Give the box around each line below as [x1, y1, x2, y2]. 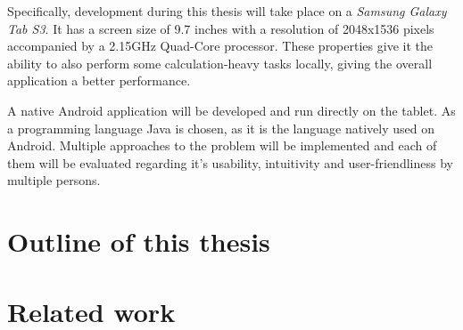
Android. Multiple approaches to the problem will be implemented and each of [7, 136, 437, 155]
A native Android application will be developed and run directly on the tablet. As [7, 101, 456, 119]
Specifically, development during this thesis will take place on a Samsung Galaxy [7, 2, 447, 20]
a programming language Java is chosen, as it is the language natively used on [7, 118, 434, 137]
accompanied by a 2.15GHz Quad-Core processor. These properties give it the [7, 36, 433, 55]
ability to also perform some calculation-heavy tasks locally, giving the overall [7, 53, 433, 72]
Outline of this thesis [7, 223, 270, 260]
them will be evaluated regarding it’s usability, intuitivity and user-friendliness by [7, 153, 453, 172]
